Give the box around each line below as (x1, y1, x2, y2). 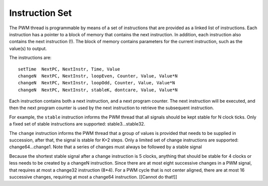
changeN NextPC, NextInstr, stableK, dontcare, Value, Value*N (18, 87, 178, 93)
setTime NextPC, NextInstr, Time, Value (18, 66, 120, 72)
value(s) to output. (9, 45, 47, 52)
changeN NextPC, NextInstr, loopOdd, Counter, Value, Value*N (18, 80, 175, 86)
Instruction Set (9, 7, 72, 18)
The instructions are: (9, 55, 52, 61)
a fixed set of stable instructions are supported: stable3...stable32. (9, 121, 145, 127)
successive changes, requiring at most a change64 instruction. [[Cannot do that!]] (9, 174, 177, 180)
